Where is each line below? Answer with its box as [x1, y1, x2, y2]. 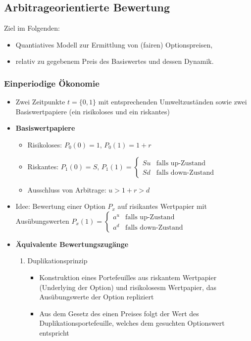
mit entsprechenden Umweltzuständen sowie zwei [98, 97, 247, 107]
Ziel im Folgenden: [4, 23, 60, 33]
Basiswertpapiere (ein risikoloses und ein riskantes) [15, 106, 170, 116]
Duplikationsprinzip [27, 255, 88, 266]
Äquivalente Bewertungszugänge [15, 239, 129, 249]
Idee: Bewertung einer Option [15, 201, 105, 211]
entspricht [39, 327, 69, 338]
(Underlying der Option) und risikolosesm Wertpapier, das [39, 282, 216, 292]
